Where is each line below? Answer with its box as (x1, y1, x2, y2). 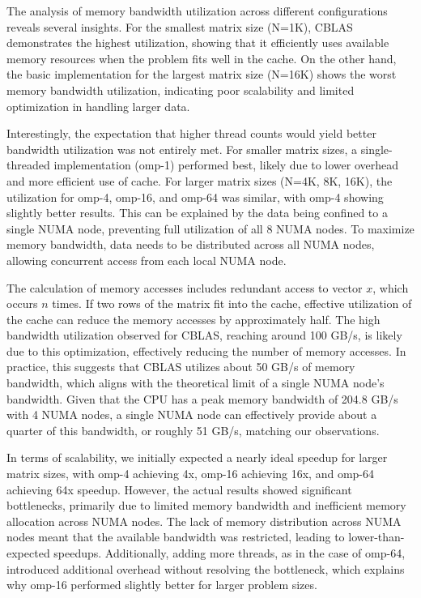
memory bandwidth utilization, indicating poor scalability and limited (6, 81, 355, 98)
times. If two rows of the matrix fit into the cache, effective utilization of (52, 295, 412, 312)
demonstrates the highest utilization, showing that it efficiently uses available (6, 34, 389, 51)
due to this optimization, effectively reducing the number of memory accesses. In (6, 342, 406, 359)
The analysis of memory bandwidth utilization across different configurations (6, 2, 388, 19)
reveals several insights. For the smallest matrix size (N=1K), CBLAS (6, 18, 353, 35)
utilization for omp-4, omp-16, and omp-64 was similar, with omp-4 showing (6, 188, 384, 205)
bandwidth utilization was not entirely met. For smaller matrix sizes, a (6, 140, 358, 157)
